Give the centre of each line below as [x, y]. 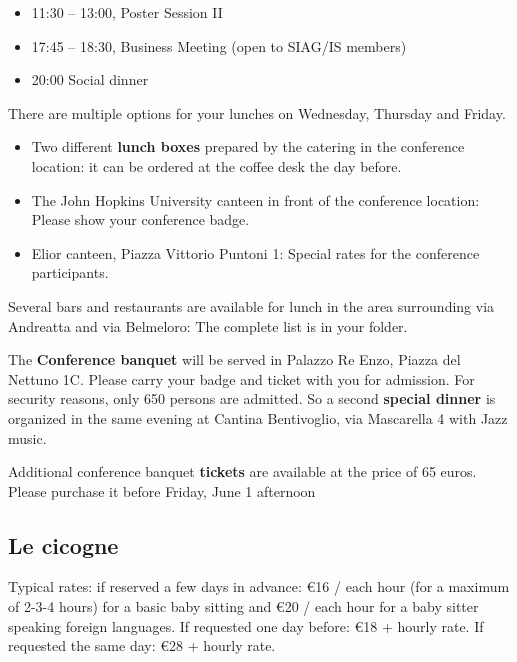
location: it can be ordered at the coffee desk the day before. [216, 165]
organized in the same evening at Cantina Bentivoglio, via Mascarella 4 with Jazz [258, 417]
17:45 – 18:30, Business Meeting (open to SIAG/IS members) [219, 45]
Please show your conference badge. [140, 219]
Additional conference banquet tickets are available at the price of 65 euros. [242, 471]
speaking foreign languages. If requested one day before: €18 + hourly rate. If [246, 625]
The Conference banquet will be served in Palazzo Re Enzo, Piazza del [234, 359]
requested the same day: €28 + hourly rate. [142, 645]
